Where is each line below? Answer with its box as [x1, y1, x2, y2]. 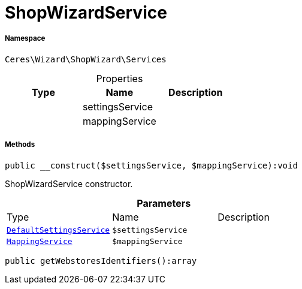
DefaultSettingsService [7, 225, 110, 234]
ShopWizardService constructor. [5, 178, 133, 189]
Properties [96, 72, 143, 85]
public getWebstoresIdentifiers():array [5, 255, 197, 266]
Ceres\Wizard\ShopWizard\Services [5, 54, 167, 64]
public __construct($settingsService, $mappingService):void [5, 160, 298, 170]
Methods [5, 140, 35, 149]
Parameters [137, 197, 191, 209]
